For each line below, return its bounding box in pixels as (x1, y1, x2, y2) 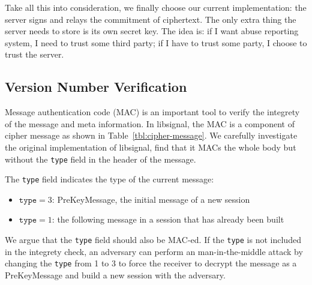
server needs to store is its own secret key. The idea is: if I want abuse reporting (5, 25, 299, 37)
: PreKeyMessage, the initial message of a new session (52, 193, 250, 205)
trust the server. (5, 48, 64, 61)
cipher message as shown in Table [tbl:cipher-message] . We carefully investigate (5, 129, 298, 142)
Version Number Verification (5, 77, 187, 96)
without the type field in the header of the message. (5, 152, 196, 165)
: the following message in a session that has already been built (52, 213, 284, 226)
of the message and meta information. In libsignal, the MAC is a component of (5, 117, 295, 130)
